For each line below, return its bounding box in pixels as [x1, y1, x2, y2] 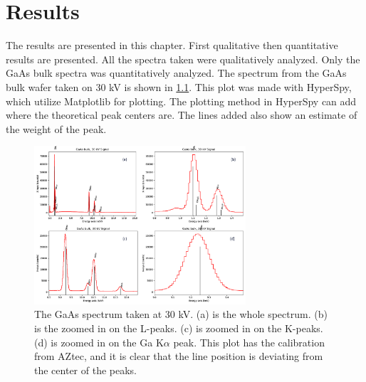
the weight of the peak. [6, 121, 107, 136]
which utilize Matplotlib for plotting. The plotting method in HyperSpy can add [6, 93, 357, 108]
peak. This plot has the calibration [173, 334, 325, 349]
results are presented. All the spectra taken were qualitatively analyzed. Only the [6, 51, 360, 66]
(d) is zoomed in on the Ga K [34, 334, 164, 349]
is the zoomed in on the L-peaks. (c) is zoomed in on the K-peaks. [34, 321, 323, 336]
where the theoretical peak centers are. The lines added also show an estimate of [6, 107, 357, 122]
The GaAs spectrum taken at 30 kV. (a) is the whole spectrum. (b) [34, 307, 328, 322]
